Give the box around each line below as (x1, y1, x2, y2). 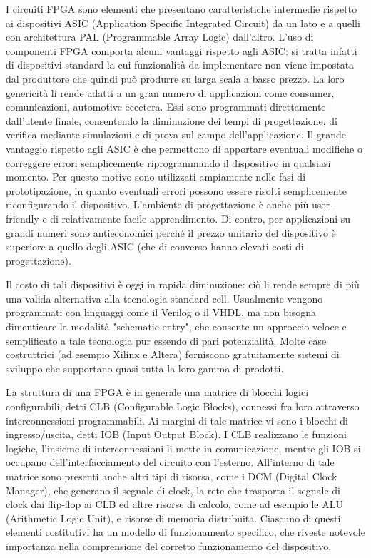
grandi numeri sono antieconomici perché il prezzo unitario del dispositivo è (6, 225, 336, 240)
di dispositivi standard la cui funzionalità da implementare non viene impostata (6, 57, 355, 72)
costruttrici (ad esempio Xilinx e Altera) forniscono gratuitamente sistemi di (6, 347, 340, 362)
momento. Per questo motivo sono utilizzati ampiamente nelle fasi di (6, 169, 306, 184)
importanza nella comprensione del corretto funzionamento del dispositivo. (6, 538, 332, 553)
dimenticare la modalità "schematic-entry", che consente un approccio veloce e (6, 319, 347, 334)
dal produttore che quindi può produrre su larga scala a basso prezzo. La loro (6, 71, 345, 86)
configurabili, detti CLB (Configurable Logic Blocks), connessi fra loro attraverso (6, 399, 360, 414)
